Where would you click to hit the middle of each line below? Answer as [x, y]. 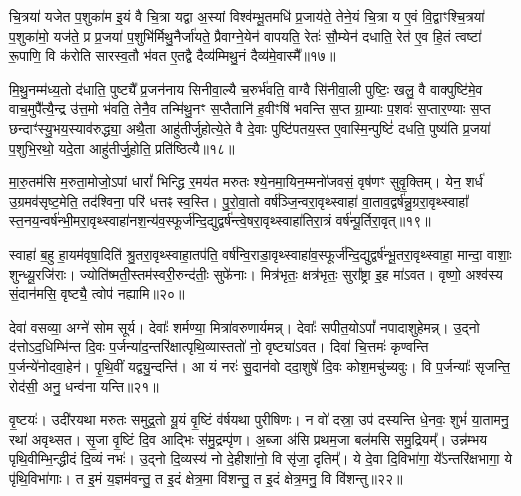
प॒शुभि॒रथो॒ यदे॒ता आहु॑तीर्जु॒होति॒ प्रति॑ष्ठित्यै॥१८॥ [122, 147]
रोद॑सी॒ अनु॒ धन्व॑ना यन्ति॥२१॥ [84, 385]
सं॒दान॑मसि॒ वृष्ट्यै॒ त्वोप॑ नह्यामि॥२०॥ [97, 293]
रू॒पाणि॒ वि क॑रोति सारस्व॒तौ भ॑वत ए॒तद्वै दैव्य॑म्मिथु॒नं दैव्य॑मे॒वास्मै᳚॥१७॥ [172, 55]
